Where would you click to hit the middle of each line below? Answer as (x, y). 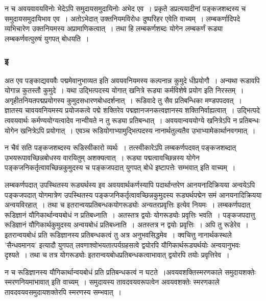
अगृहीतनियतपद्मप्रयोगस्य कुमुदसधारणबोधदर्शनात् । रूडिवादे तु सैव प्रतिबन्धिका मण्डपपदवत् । (123, 100)
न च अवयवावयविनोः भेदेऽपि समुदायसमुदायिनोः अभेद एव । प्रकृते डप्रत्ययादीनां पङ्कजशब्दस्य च (125, 8)
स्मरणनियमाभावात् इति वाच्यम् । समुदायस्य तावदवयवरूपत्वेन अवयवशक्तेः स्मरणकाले (112, 282)
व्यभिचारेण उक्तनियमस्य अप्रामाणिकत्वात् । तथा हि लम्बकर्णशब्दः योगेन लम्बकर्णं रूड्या (114, 28)
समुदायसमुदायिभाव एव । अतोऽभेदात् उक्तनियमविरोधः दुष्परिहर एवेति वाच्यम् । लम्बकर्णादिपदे (122, 18)
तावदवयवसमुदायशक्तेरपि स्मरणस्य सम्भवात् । (63, 292)
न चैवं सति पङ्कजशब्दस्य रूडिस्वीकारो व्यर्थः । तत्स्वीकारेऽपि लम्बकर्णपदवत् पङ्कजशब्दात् (120, 147)
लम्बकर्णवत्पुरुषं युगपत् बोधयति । (47, 38)
